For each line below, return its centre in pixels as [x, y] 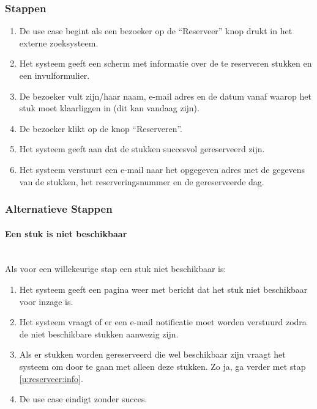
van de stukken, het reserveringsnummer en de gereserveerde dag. [142, 181]
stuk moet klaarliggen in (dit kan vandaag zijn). [109, 108]
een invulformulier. [54, 75]
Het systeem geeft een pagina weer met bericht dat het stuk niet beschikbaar [163, 289]
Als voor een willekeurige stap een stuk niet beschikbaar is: [116, 269]
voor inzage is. [46, 301]
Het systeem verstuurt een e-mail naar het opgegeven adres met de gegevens [162, 169]
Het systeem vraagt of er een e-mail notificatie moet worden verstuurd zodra [163, 322]
